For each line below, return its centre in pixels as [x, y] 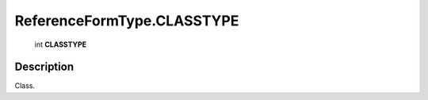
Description [44, 67]
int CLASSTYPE [61, 44]
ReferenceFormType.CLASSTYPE [127, 21]
